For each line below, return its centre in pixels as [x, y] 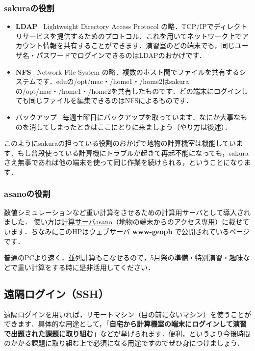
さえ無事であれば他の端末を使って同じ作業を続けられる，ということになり [124, 162]
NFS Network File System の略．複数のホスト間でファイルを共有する [127, 71]
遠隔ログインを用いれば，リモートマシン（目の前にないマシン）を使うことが [127, 314]
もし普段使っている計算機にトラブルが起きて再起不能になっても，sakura [133, 152]
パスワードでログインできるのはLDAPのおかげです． [121, 55]
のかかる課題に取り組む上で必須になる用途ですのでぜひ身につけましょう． [124, 343]
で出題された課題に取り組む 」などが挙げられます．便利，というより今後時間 [127, 333]
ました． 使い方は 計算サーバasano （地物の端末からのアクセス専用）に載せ [123, 222]
